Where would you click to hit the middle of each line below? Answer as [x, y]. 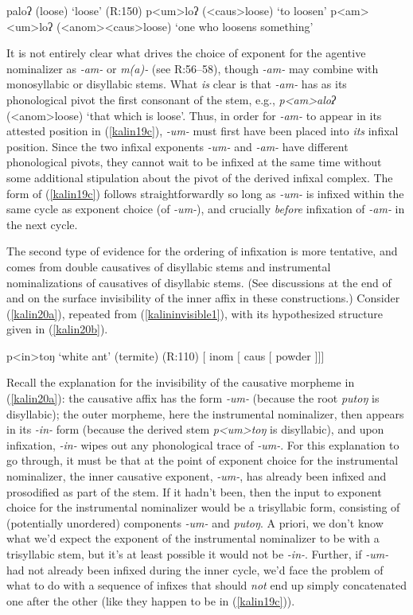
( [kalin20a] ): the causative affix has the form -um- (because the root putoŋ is [193, 398]
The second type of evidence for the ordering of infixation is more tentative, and [202, 251]
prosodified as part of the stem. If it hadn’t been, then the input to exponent [194, 491]
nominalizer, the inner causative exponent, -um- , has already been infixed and [197, 476]
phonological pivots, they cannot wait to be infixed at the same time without [194, 162]
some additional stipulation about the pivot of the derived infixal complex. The [200, 177]
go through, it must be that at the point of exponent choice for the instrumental [203, 460]
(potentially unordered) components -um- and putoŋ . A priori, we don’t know [195, 522]
